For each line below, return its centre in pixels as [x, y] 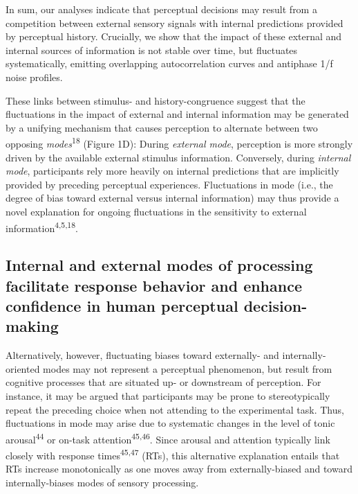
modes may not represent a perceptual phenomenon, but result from [188, 368]
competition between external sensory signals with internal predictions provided [175, 23]
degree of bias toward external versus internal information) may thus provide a [172, 198]
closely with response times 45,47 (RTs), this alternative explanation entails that [173, 454]
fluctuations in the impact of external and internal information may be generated [177, 114]
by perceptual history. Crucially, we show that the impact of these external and [174, 36]
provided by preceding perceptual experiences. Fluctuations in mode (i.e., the [169, 184]
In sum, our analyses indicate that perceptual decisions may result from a [161, 9]
